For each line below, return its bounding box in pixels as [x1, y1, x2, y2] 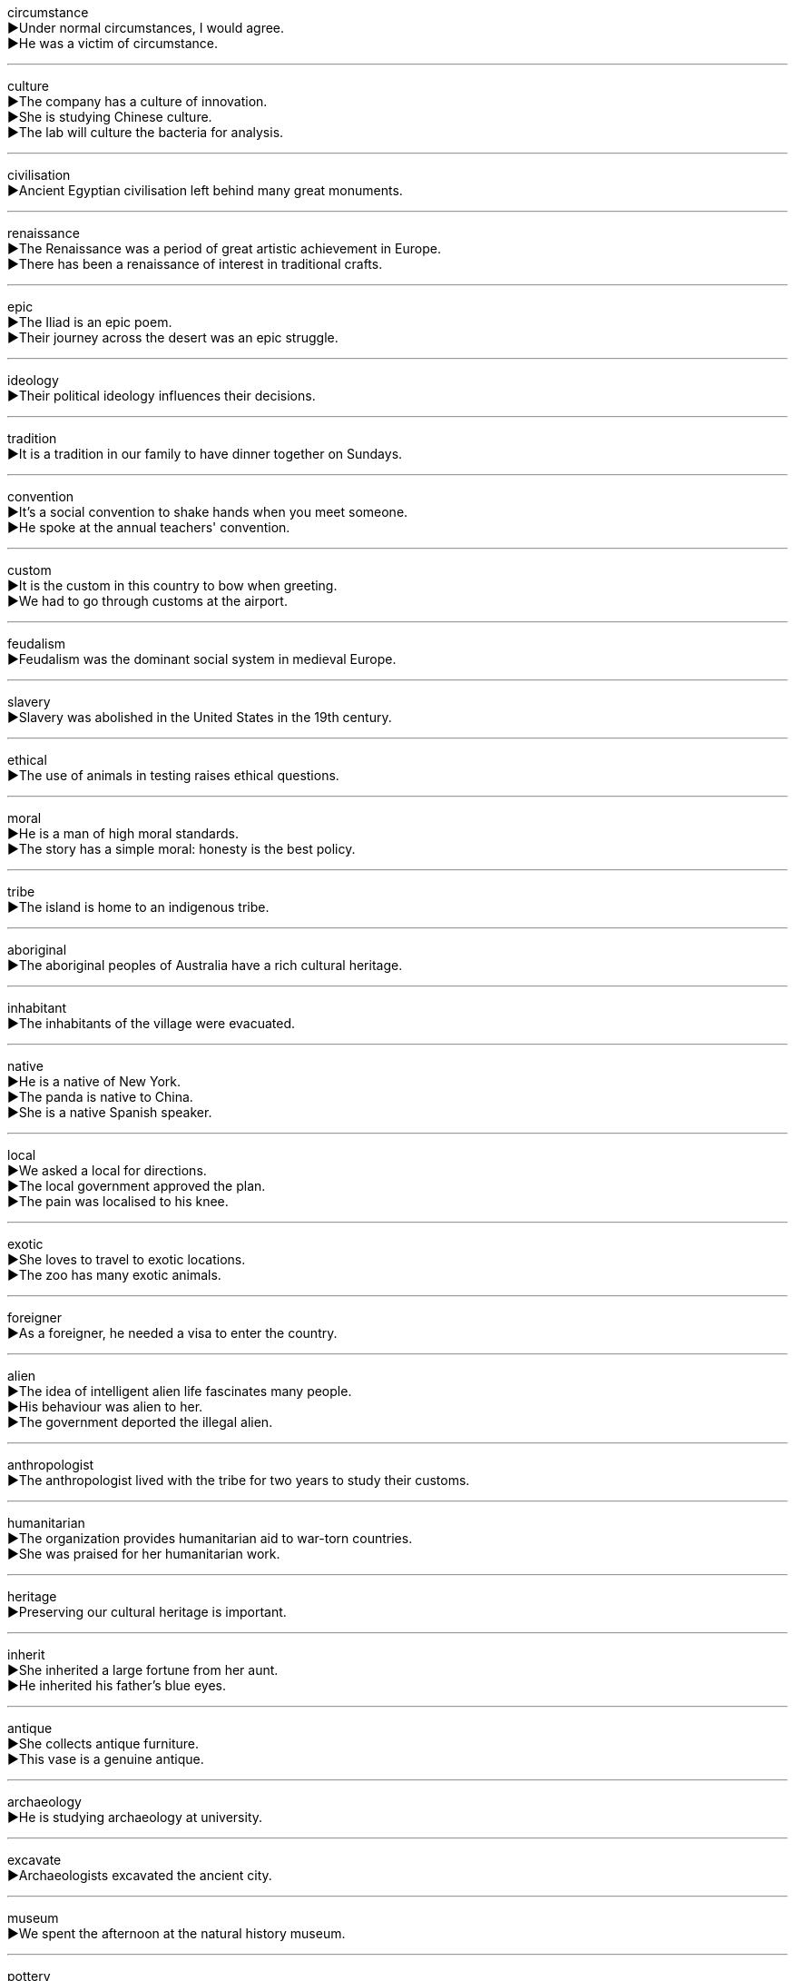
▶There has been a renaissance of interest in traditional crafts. [7, 256, 383, 272]
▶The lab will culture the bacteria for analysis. [7, 124, 284, 140]
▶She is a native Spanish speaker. [7, 1104, 212, 1120]
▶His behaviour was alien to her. [7, 1399, 203, 1414]
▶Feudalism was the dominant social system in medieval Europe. [7, 651, 397, 667]
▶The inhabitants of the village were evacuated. [7, 1015, 296, 1031]
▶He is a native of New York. [7, 1074, 182, 1089]
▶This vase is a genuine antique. [7, 1751, 204, 1767]
